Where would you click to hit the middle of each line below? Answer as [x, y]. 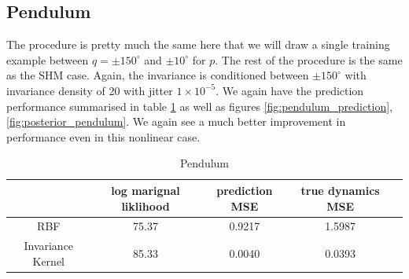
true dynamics [340, 190]
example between [48, 59]
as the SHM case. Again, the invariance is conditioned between [158, 75]
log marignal [146, 190]
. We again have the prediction [290, 90]
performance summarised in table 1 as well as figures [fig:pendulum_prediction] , [200, 106]
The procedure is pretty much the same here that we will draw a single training [198, 44]
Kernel [49, 261]
